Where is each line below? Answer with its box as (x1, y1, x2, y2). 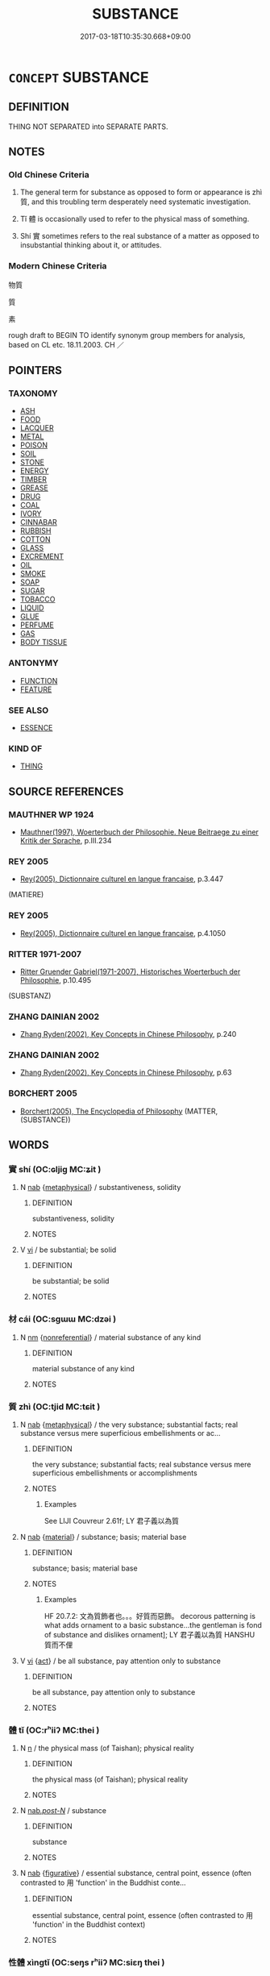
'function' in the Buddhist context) (31, 1920, 146, 1929)
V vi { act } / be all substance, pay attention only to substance (19, 1656, 222, 1666)
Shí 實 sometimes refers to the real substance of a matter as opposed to (19, 231, 260, 241)
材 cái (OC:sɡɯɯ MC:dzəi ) (8, 1313, 117, 1325)
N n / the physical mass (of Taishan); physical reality (19, 1743, 195, 1753)
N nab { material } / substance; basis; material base (19, 1533, 187, 1542)
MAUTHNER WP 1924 (8, 809, 94, 820)
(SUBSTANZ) (8, 991, 52, 1000)
